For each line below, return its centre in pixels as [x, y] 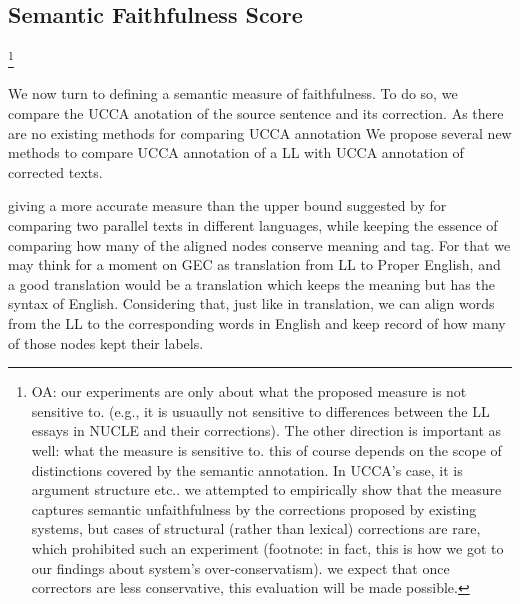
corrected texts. [55, 171]
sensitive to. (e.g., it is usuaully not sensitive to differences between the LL [260, 410]
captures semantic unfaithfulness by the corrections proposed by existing [254, 508]
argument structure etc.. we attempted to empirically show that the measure [266, 489]
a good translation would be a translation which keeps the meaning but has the [251, 283]
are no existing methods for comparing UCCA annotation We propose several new [260, 132]
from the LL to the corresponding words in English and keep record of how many [257, 322]
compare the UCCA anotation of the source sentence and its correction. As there [256, 113]
